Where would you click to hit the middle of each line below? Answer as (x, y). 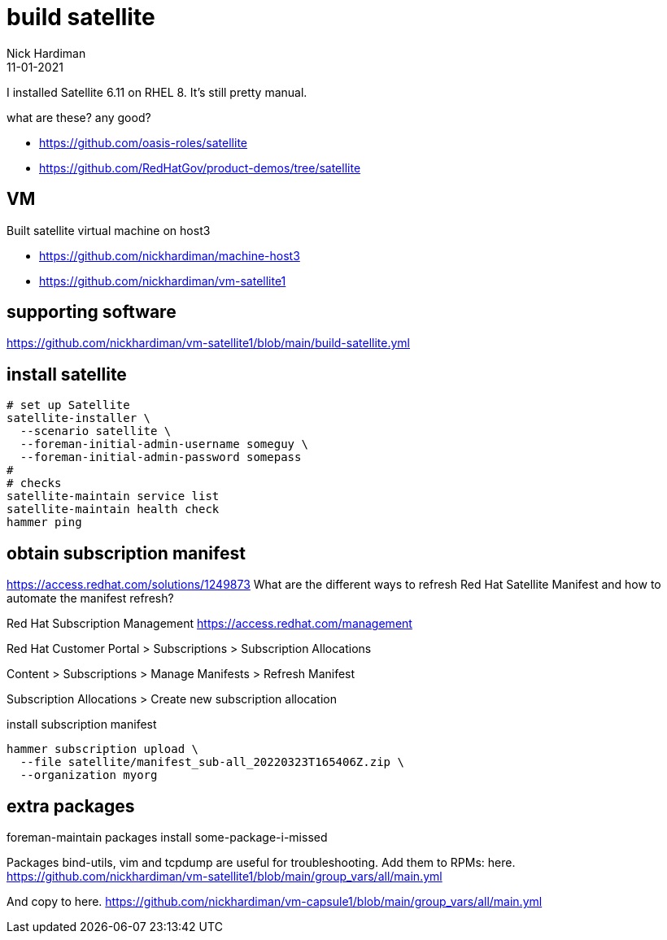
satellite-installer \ (79, 418)
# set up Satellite (68, 405)
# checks (34, 483)
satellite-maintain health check (113, 509)
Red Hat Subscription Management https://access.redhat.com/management (209, 624)
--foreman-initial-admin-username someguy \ (164, 444)
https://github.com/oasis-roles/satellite (143, 142)
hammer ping (44, 522)
